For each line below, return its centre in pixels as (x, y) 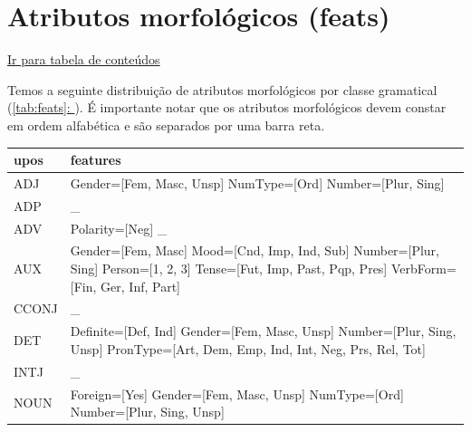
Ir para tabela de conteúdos (84, 59)
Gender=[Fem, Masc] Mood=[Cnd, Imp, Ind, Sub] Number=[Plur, (255, 250)
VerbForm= (423, 268)
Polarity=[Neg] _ (119, 228)
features (96, 159)
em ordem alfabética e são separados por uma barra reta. (166, 125)
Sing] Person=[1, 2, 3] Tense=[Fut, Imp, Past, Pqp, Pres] (229, 268)
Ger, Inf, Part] (140, 286)
